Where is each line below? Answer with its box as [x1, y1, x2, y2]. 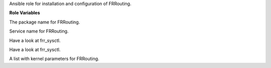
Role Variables [9, 10, 40, 16]
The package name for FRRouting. [9, 19, 80, 25]
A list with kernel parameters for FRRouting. [9, 55, 100, 62]
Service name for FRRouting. [9, 28, 69, 34]
